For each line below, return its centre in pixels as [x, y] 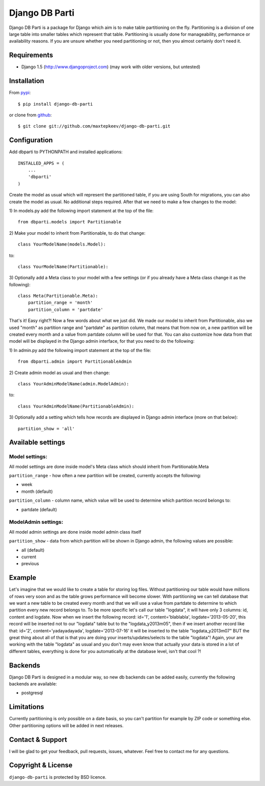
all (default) [33, 550]
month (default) [37, 491]
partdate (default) [39, 509]
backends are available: [33, 684]
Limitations [26, 707]
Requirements [31, 55]
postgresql [32, 693]
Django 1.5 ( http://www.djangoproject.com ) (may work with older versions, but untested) [111, 67]
